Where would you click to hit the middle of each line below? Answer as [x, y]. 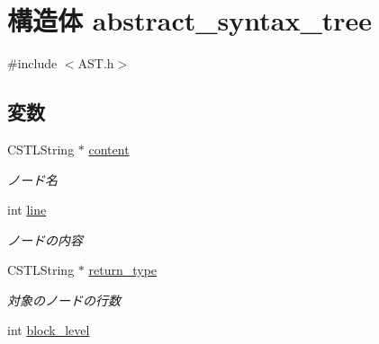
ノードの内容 [45, 239]
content [109, 149]
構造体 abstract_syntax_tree [190, 20]
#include [32, 63]
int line [27, 210]
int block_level [49, 330]
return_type [123, 270]
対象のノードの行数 [64, 300]
